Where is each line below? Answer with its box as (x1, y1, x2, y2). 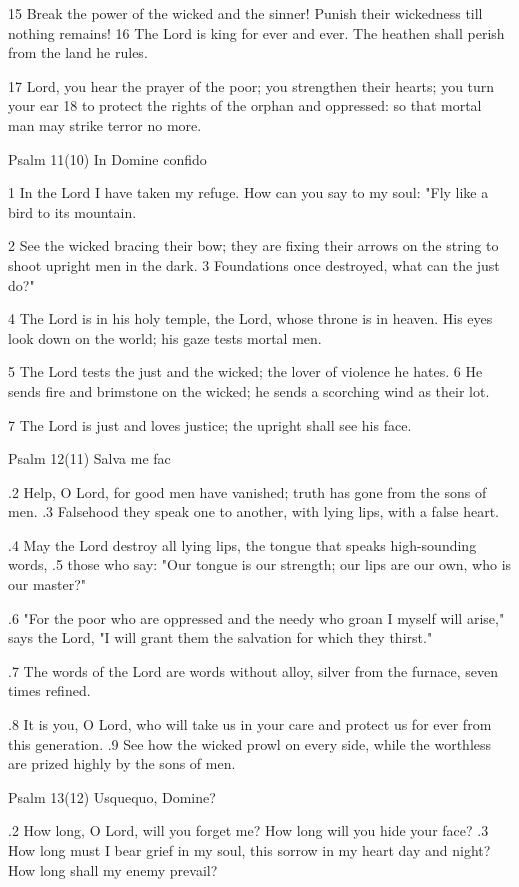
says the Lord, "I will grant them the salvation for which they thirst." (8, 627, 433, 648)
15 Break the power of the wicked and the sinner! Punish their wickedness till (8, 3, 483, 23)
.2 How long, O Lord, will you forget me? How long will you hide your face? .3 (8, 820, 489, 841)
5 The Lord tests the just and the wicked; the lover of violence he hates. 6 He (8, 361, 483, 382)
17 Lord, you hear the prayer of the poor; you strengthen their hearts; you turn (8, 75, 495, 96)
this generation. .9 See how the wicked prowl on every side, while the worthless (8, 733, 492, 754)
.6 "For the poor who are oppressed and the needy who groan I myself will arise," (8, 607, 505, 628)
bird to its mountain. (8, 201, 137, 222)
